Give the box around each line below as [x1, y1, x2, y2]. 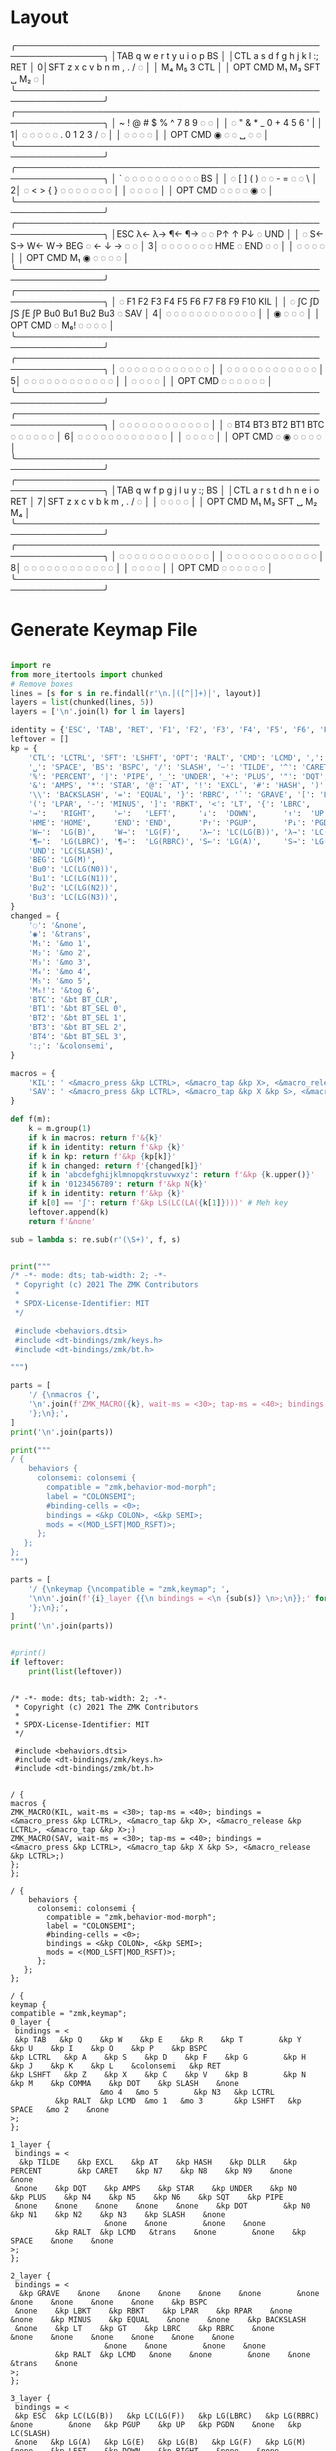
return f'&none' [28, 1216, 97, 1226]
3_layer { [10, 2393, 52, 2403]
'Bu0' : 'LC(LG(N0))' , [28, 864, 118, 875]
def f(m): [10, 1114, 52, 1125]
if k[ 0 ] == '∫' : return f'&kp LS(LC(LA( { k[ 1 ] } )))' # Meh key [28, 1198, 289, 1208]
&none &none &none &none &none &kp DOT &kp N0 [14, 2201, 311, 2211]
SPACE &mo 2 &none [10, 2104, 110, 2115]
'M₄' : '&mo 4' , [28, 966, 92, 976]
